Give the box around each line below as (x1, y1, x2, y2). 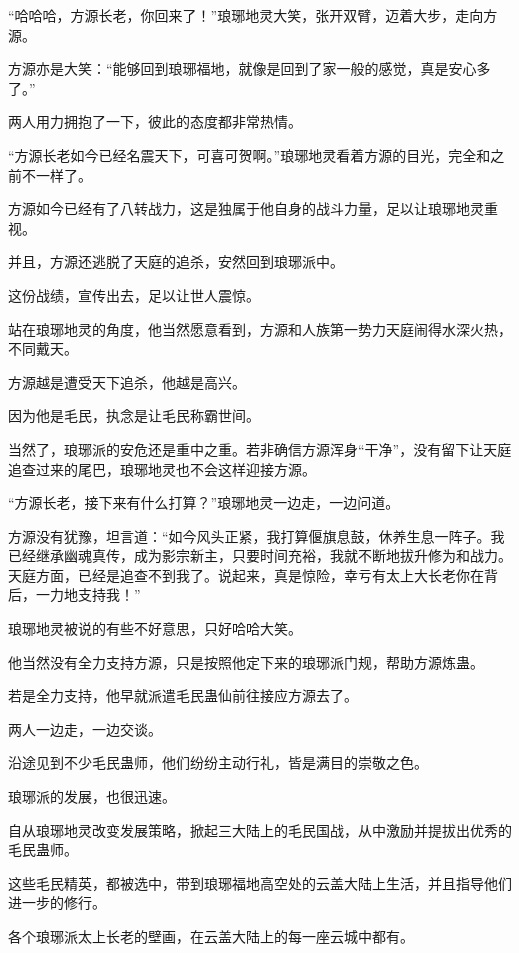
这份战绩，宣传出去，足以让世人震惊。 (8, 284, 260, 305)
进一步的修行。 (8, 892, 106, 913)
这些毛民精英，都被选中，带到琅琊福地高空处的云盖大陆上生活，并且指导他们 (8, 872, 512, 893)
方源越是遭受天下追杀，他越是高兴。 (8, 371, 246, 392)
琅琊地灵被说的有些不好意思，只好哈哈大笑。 (8, 618, 302, 639)
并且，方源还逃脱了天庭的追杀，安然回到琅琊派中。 (8, 251, 344, 272)
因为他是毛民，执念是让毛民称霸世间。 (8, 405, 260, 426)
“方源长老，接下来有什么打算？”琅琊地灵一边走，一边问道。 (8, 492, 400, 513)
